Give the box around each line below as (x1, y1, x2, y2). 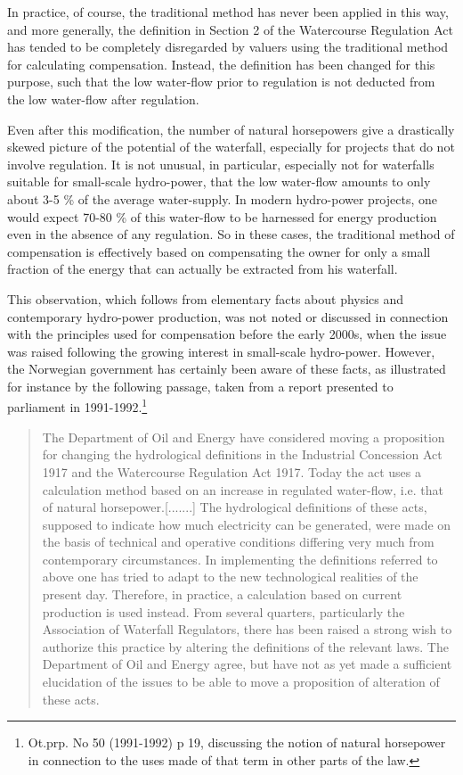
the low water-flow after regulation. (7, 89, 199, 108)
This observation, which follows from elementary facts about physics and (7, 289, 404, 308)
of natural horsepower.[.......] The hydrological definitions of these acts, (42, 498, 427, 516)
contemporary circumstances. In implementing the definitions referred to (42, 549, 438, 568)
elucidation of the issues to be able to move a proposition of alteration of (42, 672, 440, 691)
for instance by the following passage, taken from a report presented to (7, 376, 394, 395)
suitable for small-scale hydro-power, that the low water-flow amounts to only (7, 172, 431, 191)
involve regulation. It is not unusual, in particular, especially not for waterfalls (7, 154, 435, 173)
